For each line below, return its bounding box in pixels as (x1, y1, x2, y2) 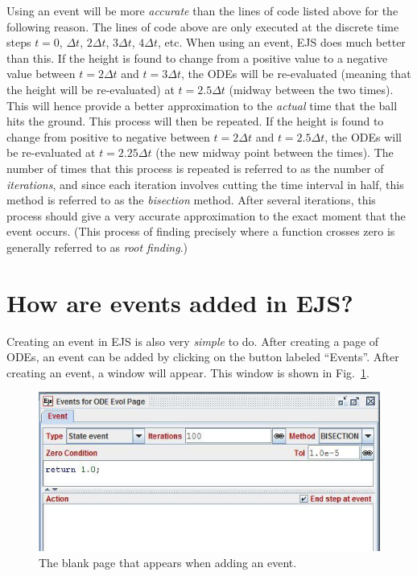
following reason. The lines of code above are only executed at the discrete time (6, 18, 399, 35)
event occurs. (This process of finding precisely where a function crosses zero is (6, 223, 395, 240)
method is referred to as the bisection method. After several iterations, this (6, 191, 376, 208)
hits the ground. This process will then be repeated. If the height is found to (6, 113, 384, 130)
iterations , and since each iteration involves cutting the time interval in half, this (6, 175, 404, 192)
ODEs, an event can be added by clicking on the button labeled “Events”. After (6, 348, 399, 365)
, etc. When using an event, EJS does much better (158, 34, 406, 51)
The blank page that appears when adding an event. (39, 553, 297, 570)
